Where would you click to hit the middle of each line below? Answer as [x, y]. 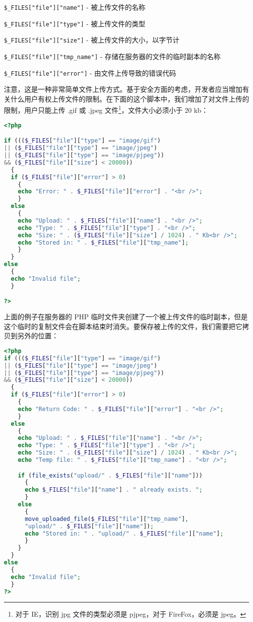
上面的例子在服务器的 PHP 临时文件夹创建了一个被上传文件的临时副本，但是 [126, 317]
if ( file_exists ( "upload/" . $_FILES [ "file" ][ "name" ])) [110, 475]
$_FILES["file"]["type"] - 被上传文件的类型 [75, 23]
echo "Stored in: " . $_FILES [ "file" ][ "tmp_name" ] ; [103, 242]
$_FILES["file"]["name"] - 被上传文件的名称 [75, 7]
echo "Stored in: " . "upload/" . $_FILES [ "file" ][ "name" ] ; [124, 533]
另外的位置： [38, 336]
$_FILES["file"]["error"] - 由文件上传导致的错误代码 [90, 73]
